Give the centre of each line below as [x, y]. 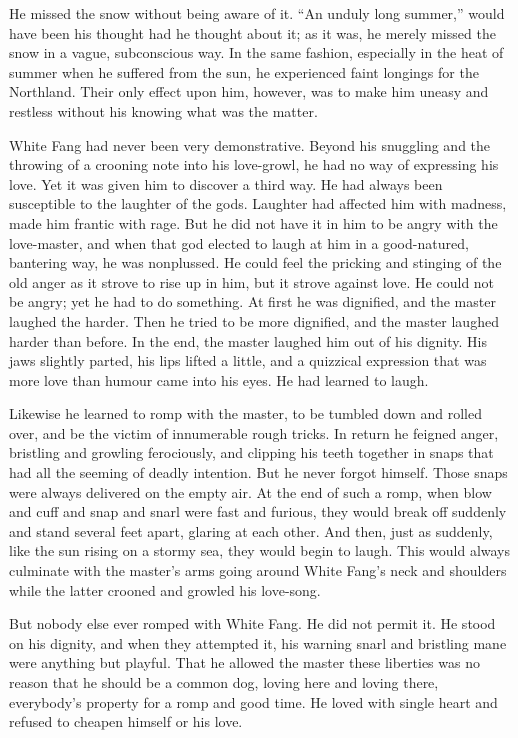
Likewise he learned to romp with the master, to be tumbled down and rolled [245, 413]
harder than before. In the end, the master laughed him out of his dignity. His [248, 340]
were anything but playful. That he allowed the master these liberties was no [244, 662]
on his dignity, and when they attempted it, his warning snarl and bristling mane [258, 642]
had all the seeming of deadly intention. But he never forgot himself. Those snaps [258, 472]
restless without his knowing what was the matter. [163, 110]
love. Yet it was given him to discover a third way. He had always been [226, 183]
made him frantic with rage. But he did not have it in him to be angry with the [253, 222]
